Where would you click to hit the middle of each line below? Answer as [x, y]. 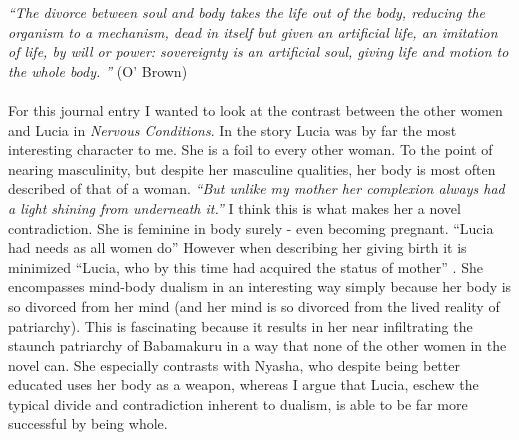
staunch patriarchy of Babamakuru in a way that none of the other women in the [257, 345]
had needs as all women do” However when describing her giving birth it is [237, 247]
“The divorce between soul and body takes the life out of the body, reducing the [247, 12]
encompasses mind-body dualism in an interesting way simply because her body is [260, 286]
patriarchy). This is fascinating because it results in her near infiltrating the [240, 325]
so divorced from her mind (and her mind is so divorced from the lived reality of [254, 305]
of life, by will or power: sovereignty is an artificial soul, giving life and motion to [258, 51]
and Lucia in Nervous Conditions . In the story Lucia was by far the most [232, 129]
